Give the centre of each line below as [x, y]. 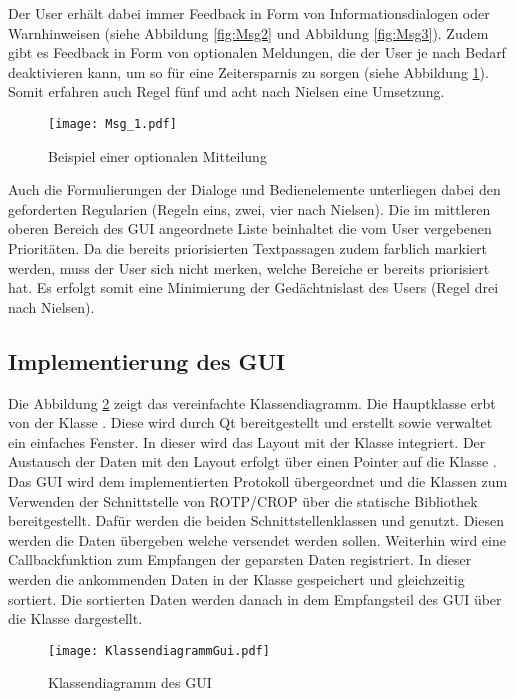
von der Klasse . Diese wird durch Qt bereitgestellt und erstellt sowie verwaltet [250, 422]
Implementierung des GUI [147, 360]
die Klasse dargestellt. [75, 618]
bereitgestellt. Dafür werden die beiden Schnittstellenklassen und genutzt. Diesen [256, 520]
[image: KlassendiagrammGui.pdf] [159, 650]
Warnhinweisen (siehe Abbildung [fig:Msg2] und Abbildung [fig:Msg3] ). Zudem [248, 32]
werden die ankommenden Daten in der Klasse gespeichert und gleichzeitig [236, 578]
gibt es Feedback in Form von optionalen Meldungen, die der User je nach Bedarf [257, 52]
